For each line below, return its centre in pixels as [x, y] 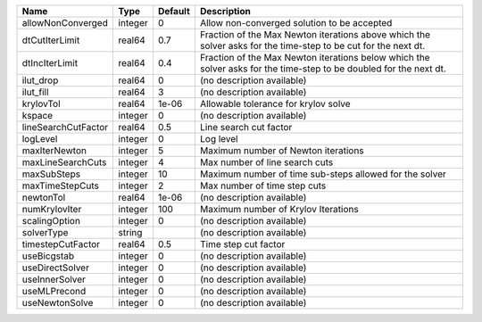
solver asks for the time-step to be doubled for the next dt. [323, 69]
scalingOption [51, 221]
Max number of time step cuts [263, 186]
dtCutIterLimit [51, 40]
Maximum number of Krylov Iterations [279, 209]
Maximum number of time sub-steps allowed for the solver [323, 174]
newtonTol [44, 198]
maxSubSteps [51, 174]
